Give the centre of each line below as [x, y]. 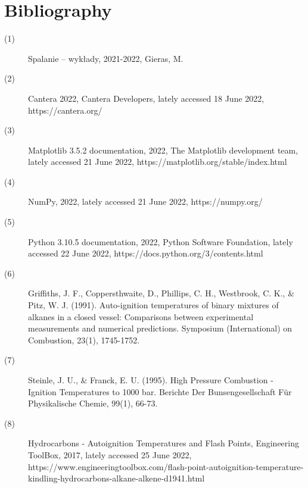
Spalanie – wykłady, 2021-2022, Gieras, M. [106, 58]
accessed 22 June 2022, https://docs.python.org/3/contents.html [146, 253]
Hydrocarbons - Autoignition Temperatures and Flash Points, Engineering [164, 443]
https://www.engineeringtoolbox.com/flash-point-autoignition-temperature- [166, 466]
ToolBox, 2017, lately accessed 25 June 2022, [110, 454]
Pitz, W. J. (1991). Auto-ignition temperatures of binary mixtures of [153, 305]
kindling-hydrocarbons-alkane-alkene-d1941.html [116, 478]
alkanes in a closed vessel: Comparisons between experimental [141, 316]
